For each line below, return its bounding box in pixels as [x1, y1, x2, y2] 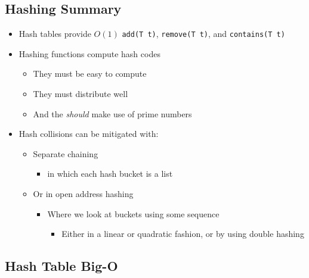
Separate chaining [33, 147, 98, 160]
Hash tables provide [18, 27, 91, 40]
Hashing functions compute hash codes [18, 47, 160, 60]
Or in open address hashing [33, 188, 134, 200]
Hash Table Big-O [5, 257, 118, 275]
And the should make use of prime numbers [33, 107, 192, 120]
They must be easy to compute [33, 67, 147, 80]
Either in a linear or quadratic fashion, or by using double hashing [61, 227, 304, 240]
